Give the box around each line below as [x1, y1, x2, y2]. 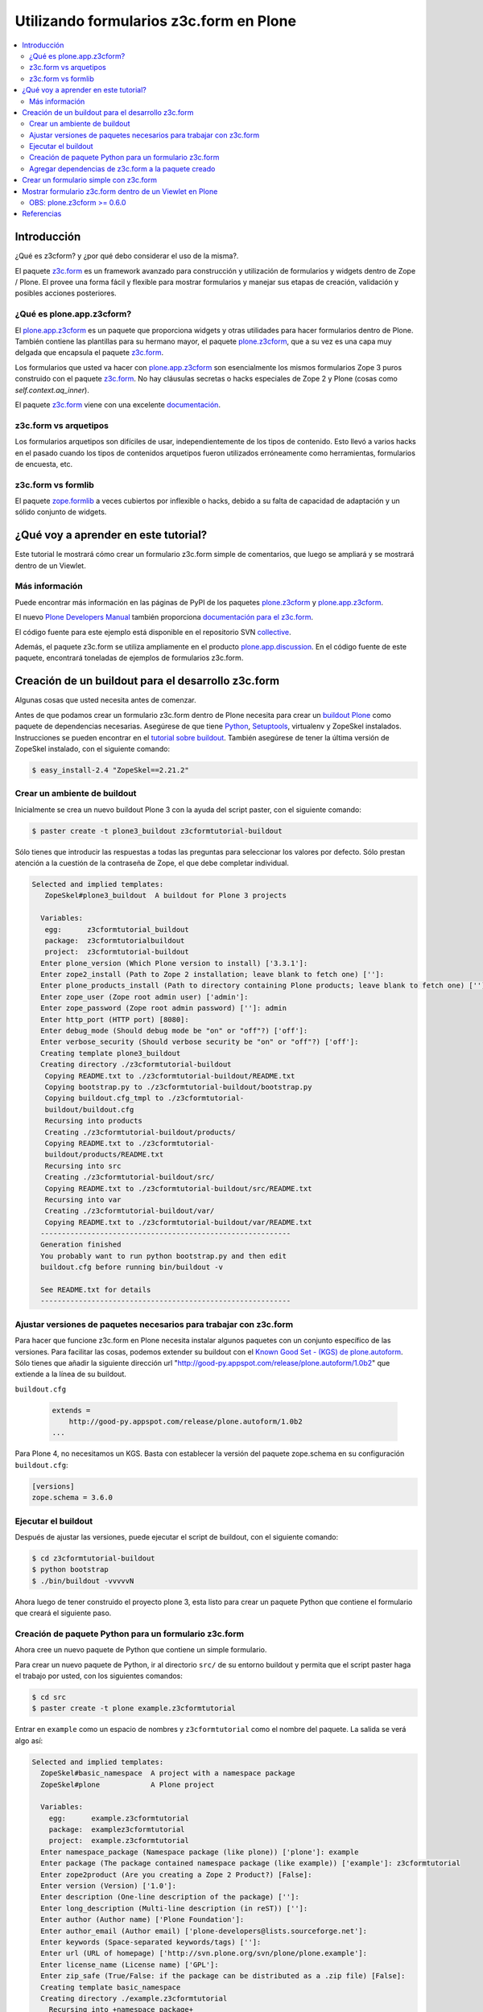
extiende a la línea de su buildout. [14, 1369, 126, 1379]
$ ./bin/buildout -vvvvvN [31, 1576, 134, 1585]
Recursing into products [44, 1116, 142, 1126]
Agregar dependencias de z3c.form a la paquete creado [29, 163, 216, 173]
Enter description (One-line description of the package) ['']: [40, 1892, 299, 1902]
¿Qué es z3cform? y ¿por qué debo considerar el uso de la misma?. [14, 251, 239, 261]
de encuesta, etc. [14, 459, 73, 468]
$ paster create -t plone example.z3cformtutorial [31, 1704, 237, 1713]
